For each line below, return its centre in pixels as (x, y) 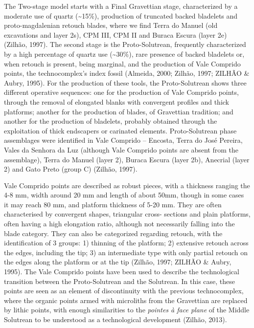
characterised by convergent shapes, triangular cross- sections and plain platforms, (127, 214)
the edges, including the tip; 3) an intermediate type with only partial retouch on (126, 252)
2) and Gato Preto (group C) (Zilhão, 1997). (71, 169)
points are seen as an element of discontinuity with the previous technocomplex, (124, 291)
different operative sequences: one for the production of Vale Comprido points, (121, 92)
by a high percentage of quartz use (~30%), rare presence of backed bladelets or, (124, 54)
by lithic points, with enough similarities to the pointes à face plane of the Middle (127, 310)
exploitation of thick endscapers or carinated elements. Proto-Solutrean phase (120, 130)
